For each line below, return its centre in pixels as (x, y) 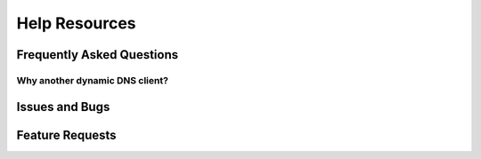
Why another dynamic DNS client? (93, 80)
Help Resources (77, 23)
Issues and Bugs (63, 107)
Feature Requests (66, 135)
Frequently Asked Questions (98, 55)
